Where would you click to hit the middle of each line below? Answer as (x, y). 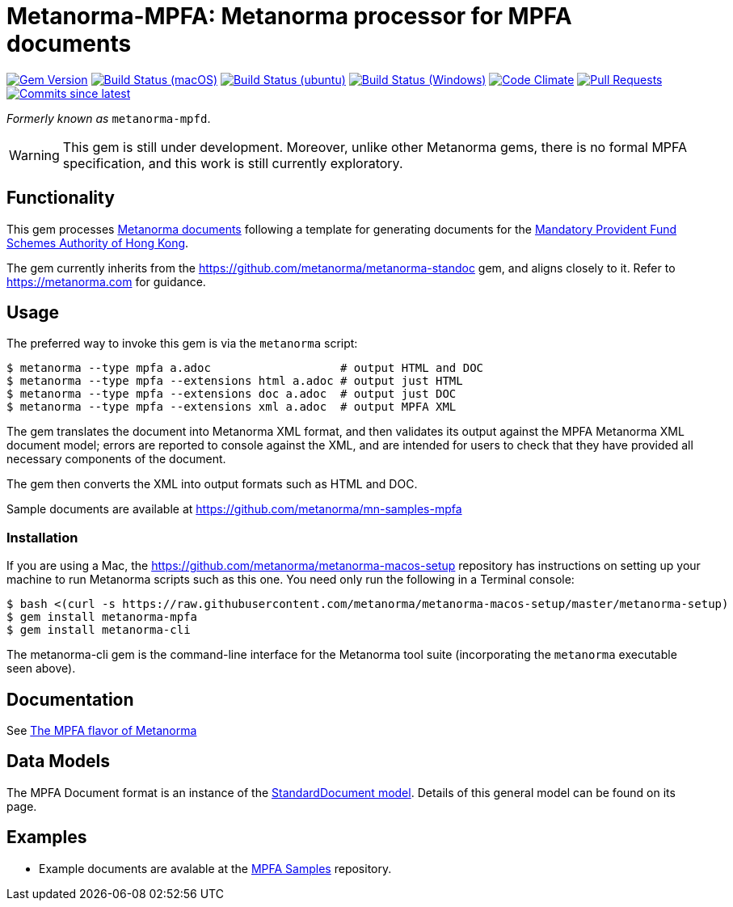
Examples (47, 837)
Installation (42, 537)
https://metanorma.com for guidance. (106, 281)
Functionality (61, 198)
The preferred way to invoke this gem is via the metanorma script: (182, 344)
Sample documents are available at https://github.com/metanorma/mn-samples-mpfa (234, 509)
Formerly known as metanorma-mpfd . (109, 118)
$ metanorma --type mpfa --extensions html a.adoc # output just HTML (235, 381)
